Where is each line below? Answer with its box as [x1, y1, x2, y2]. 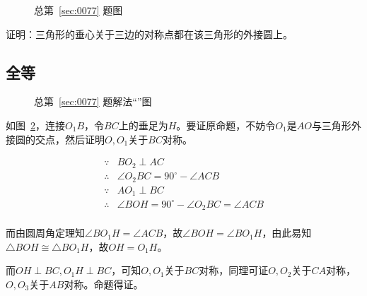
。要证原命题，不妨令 [176, 117, 276, 132]
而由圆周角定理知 [6, 225, 85, 240]
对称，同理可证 [199, 263, 269, 278]
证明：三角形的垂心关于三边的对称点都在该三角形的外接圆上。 [6, 26, 293, 41]
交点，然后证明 [35, 131, 105, 146]
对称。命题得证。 [64, 276, 144, 291]
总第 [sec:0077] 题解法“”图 [34, 94, 152, 109]
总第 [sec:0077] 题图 [34, 3, 123, 17]
